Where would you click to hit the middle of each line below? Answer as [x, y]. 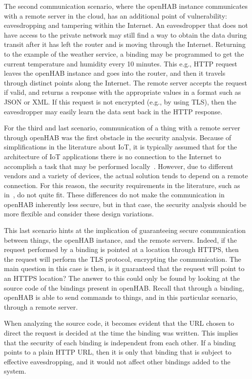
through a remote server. [41, 306]
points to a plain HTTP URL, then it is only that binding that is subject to [118, 352]
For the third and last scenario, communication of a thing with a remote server [122, 128]
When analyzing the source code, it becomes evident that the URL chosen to [119, 323]
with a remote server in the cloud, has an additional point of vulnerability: [115, 15]
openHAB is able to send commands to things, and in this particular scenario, [121, 297]
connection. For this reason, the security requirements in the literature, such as [122, 185]
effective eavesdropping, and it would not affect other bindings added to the [117, 361]
